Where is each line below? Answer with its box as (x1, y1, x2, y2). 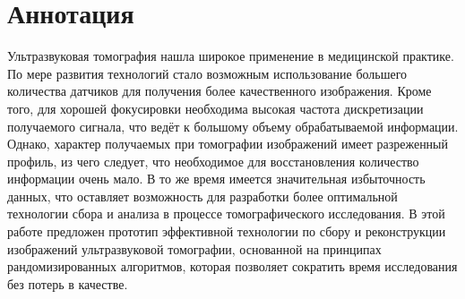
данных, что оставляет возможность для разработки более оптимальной (7, 186, 398, 205)
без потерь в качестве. (7, 274, 128, 293)
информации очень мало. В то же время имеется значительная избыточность (7, 169, 426, 188)
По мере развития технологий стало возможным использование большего (7, 64, 408, 82)
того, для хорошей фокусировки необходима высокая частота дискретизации (7, 98, 424, 117)
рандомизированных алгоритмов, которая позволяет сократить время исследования (7, 257, 458, 276)
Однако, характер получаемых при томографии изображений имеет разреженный (7, 134, 449, 153)
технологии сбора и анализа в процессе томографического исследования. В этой (7, 204, 445, 223)
